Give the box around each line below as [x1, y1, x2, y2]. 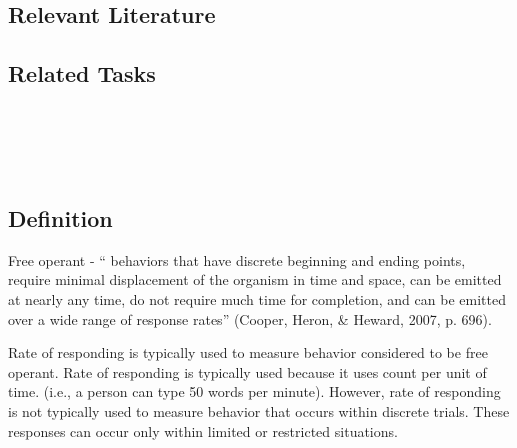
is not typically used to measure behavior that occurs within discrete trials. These [8, 400, 510, 421]
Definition [8, 202, 113, 233]
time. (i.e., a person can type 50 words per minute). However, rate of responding [8, 381, 501, 402]
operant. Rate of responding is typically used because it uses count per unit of [8, 361, 487, 382]
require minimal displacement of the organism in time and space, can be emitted [8, 269, 502, 290]
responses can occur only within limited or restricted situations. [8, 420, 398, 441]
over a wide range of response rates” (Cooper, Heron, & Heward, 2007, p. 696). [8, 308, 492, 329]
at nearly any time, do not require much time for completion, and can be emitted [8, 288, 506, 309]
